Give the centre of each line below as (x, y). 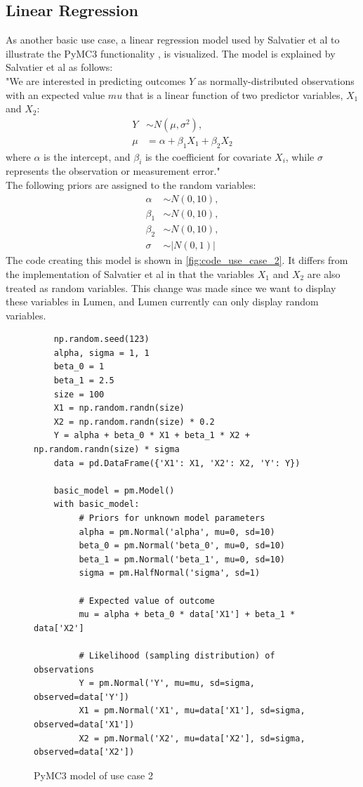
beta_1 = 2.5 (84, 381)
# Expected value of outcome (147, 601)
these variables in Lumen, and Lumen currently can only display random (162, 302)
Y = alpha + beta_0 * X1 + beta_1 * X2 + (152, 436)
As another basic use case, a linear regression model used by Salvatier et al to (173, 40)
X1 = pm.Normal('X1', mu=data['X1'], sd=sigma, (192, 711)
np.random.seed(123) (101, 339)
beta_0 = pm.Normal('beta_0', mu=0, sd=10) (182, 546)
